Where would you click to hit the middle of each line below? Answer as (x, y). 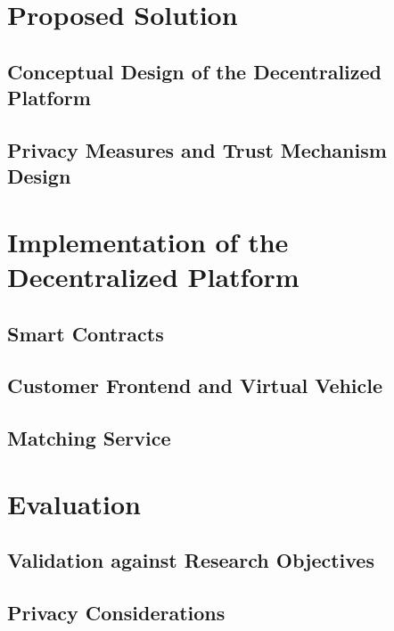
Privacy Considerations (116, 613)
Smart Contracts (86, 333)
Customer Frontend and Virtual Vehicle (195, 385)
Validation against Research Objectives (191, 560)
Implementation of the (148, 241)
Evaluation (74, 503)
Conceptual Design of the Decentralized (195, 71)
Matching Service (89, 438)
